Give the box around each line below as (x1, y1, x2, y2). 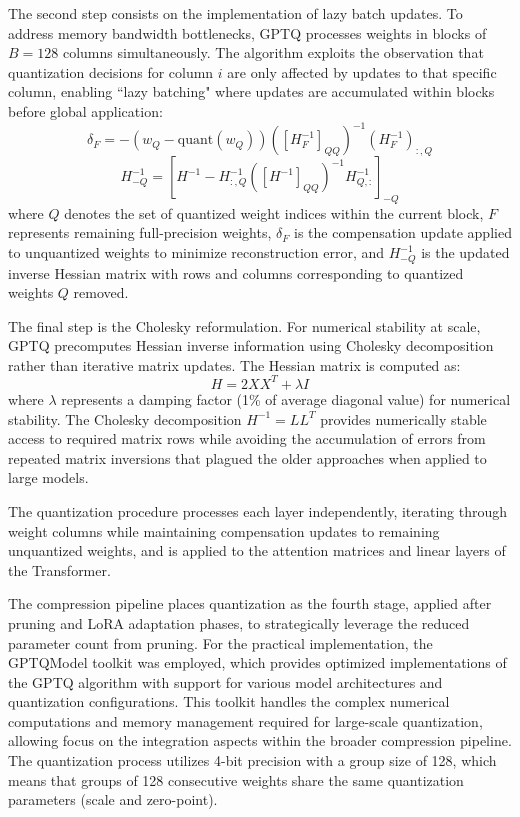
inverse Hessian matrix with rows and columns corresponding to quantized (8, 262, 464, 283)
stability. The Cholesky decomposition (8, 408, 242, 429)
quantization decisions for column (8, 61, 214, 82)
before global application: (8, 100, 163, 121)
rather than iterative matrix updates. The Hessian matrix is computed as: (8, 354, 461, 375)
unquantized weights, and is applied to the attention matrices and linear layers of (8, 540, 506, 561)
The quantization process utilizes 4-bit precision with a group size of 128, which (8, 750, 497, 771)
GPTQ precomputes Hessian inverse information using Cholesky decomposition (8, 335, 494, 356)
